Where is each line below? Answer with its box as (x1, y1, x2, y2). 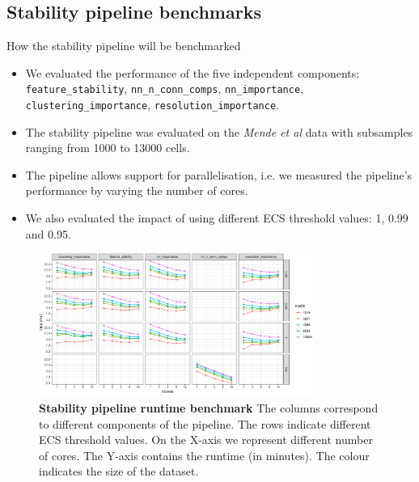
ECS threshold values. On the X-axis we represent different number (39, 431, 373, 448)
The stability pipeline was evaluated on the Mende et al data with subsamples (25, 123, 413, 140)
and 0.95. (25, 225, 71, 242)
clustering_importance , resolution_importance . (25, 96, 279, 113)
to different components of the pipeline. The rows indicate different (39, 415, 371, 432)
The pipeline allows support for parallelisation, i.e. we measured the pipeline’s (25, 166, 413, 183)
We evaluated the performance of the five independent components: (25, 64, 360, 81)
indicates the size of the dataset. (39, 463, 199, 480)
